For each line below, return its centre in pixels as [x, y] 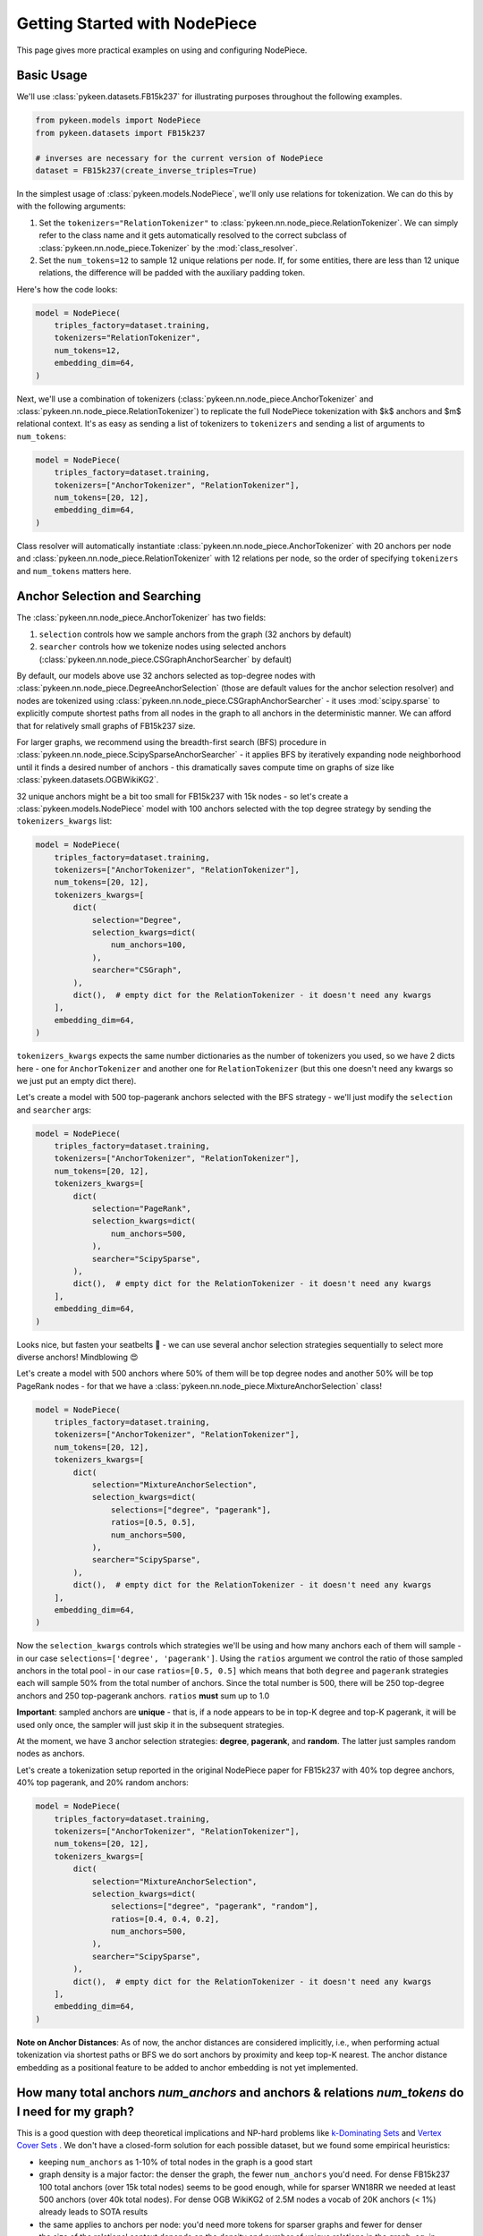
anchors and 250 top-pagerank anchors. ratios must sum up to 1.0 [143, 1696]
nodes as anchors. [51, 1754]
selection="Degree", [137, 920]
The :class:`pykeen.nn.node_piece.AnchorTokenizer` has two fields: [141, 618]
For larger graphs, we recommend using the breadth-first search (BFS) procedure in [171, 741]
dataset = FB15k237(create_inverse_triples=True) [146, 170]
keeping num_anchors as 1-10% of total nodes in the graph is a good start [176, 2162]
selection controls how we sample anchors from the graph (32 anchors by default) [195, 634]
